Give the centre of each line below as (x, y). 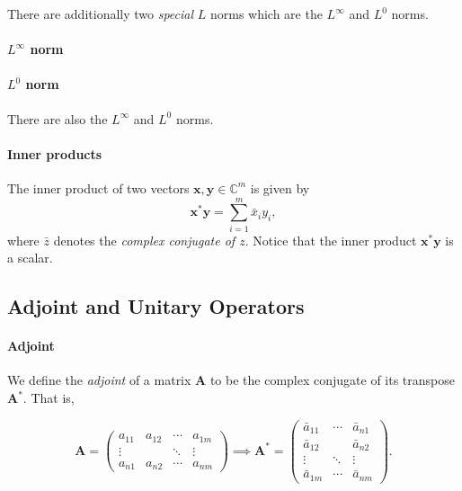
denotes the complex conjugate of (144, 240)
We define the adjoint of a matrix (99, 380)
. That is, (49, 398)
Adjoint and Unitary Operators (156, 306)
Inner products (55, 153)
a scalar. (30, 258)
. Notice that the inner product (331, 240)
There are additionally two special (101, 13)
